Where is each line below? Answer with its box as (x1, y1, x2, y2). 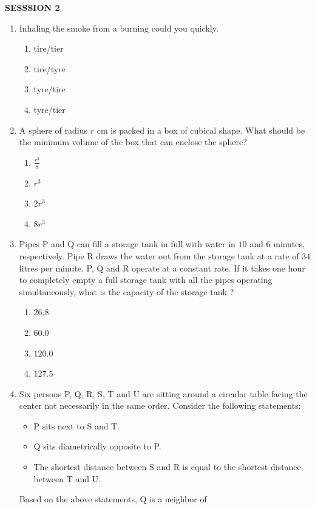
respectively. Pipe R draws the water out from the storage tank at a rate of (19, 249, 299, 262)
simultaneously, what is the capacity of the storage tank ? (19, 285, 234, 298)
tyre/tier (33, 103, 66, 115)
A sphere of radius (19, 123, 88, 136)
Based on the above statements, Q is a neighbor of (19, 493, 207, 505)
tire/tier (33, 42, 64, 55)
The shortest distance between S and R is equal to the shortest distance (33, 460, 301, 473)
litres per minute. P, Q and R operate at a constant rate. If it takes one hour (19, 261, 305, 274)
